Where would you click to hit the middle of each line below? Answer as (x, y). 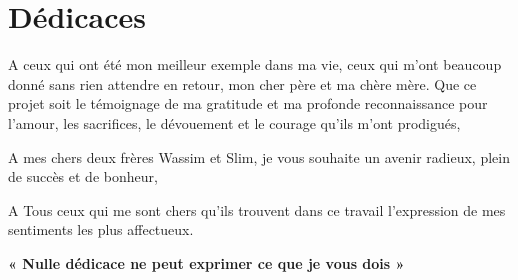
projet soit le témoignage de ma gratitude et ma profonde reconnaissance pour (248, 103)
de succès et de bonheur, (83, 176)
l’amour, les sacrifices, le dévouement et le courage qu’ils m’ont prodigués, (234, 122)
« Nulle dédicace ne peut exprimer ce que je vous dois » (206, 262)
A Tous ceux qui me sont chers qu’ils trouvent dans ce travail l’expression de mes (257, 209)
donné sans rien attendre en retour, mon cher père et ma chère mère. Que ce (242, 83)
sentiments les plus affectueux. (101, 229)
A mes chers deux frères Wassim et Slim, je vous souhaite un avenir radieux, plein (259, 156)
